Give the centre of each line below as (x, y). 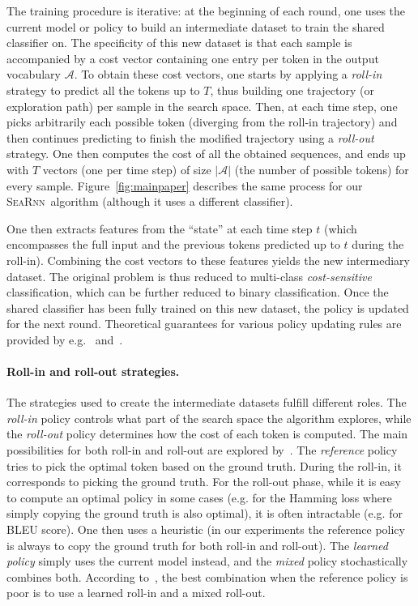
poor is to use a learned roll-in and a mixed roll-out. (136, 593)
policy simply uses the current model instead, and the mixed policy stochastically (207, 561)
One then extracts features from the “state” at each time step (160, 228)
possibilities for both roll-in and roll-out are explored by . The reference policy (202, 450)
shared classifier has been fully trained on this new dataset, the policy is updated (208, 307)
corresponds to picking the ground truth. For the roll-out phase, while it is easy (204, 482)
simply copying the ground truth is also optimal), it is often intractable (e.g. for (205, 513)
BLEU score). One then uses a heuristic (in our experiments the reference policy (206, 529)
